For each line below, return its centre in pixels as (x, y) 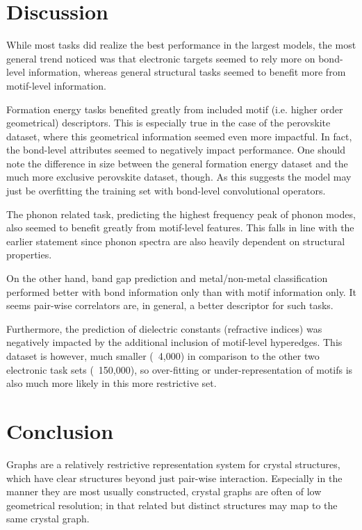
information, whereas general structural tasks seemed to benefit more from (187, 72)
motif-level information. (56, 85)
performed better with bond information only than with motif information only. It (181, 291)
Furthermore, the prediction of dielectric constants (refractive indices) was (164, 328)
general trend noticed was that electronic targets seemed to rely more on (161, 58)
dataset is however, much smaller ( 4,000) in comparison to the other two (163, 356)
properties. (29, 255)
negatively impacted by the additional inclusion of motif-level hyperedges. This (174, 342)
